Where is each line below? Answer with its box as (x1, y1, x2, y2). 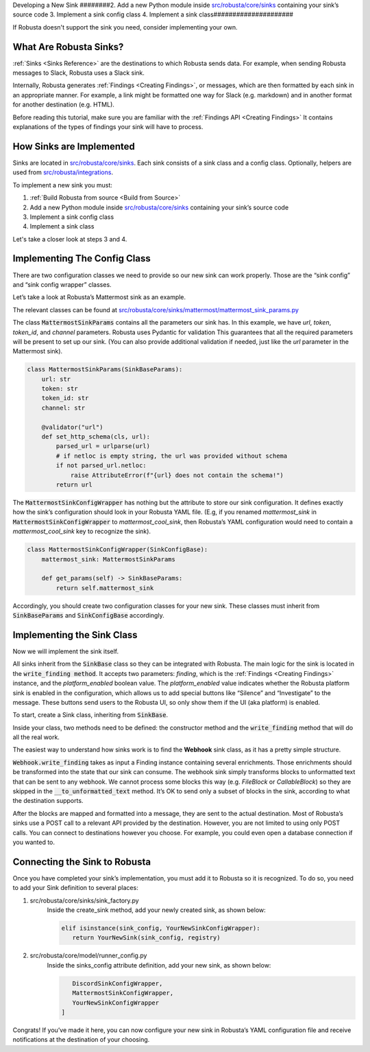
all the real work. (12, 733, 60, 741)
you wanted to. (12, 838, 55, 846)
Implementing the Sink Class (12, 629, 138, 641)
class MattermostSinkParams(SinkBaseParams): (27, 366, 183, 373)
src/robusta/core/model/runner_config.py (29, 951, 147, 960)
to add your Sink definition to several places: (12, 884, 138, 892)
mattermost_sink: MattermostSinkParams (41, 555, 176, 563)
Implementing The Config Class (12, 253, 151, 264)
